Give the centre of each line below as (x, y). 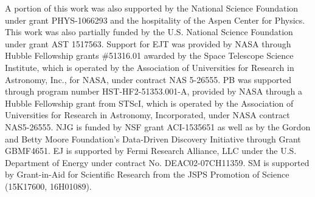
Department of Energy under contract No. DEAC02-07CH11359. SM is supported (157, 162)
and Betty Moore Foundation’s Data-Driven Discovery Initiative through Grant (153, 139)
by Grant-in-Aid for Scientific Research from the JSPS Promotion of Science (147, 174)
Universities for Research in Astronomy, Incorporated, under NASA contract (147, 115)
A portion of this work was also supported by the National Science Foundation (152, 8)
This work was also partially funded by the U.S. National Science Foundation (149, 32)
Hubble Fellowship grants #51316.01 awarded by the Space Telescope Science (149, 55)
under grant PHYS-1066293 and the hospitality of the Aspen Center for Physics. (155, 20)
